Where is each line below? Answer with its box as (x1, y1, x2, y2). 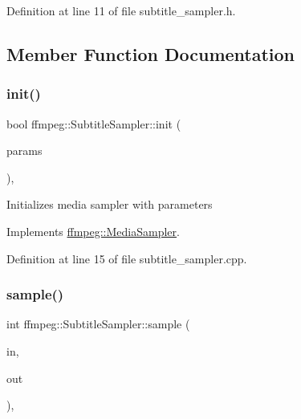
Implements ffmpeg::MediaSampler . (6, 222, 180, 239)
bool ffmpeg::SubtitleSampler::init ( (6, 115, 181, 132)
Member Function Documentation (6, 41, 295, 66)
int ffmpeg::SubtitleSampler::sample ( (6, 315, 190, 332)
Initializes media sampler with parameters (6, 196, 213, 213)
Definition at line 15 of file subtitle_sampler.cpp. (6, 250, 247, 266)
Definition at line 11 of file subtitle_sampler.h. (6, 2, 236, 18)
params (6, 142, 43, 159)
